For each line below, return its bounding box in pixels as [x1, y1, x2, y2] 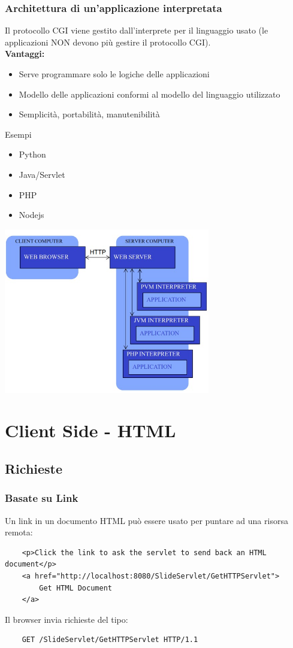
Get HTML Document [39, 583, 112, 592]
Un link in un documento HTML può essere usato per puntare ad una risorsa [5, 514, 288, 526]
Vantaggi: [5, 47, 45, 60]
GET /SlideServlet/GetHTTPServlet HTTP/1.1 [22, 635, 198, 644]
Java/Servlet [19, 168, 65, 180]
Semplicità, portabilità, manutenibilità [19, 108, 160, 120]
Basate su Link [5, 490, 78, 505]
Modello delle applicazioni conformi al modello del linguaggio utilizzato [19, 87, 280, 100]
